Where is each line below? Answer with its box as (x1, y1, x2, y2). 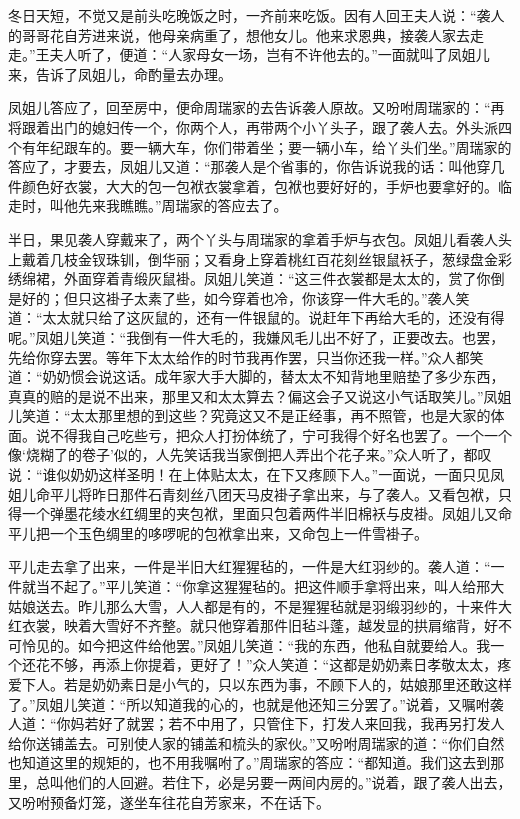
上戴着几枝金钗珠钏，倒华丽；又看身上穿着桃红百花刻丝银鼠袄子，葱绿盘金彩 (8, 248, 512, 269)
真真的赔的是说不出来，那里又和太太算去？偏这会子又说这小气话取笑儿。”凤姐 (8, 385, 512, 406)
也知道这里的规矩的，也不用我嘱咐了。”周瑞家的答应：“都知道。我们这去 (8, 752, 477, 773)
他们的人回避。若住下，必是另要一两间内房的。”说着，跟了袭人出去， (63, 771, 512, 792)
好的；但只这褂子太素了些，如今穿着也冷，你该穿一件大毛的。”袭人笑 (21, 287, 470, 308)
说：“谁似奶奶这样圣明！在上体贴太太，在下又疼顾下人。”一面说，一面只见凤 (8, 464, 505, 485)
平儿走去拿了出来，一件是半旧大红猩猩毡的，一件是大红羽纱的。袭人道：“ (8, 556, 491, 577)
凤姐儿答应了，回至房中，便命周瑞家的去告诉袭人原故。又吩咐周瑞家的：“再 (8, 97, 505, 118)
